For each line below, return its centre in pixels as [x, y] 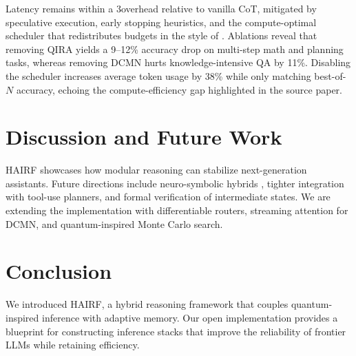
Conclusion [59, 271]
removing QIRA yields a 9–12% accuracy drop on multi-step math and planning [175, 49]
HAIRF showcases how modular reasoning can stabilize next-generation [156, 170]
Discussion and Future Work [144, 137]
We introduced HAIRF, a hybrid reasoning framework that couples [147, 304]
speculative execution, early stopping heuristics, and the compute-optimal [161, 22]
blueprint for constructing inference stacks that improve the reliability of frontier [176, 331]
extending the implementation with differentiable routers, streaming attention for [177, 210]
